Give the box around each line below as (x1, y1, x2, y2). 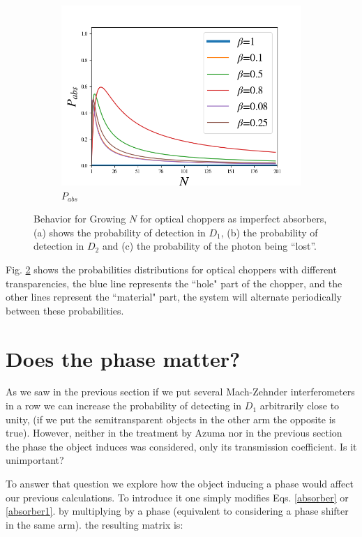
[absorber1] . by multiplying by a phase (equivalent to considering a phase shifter (6, 504, 349, 518)
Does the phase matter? (6, 344, 241, 372)
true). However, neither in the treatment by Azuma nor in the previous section (6, 425, 342, 440)
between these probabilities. (6, 303, 124, 317)
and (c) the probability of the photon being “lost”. (102, 239, 317, 253)
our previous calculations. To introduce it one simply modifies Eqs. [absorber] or (6, 490, 349, 504)
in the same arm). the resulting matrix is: (6, 517, 183, 531)
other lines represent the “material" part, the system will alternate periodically (6, 289, 342, 304)
